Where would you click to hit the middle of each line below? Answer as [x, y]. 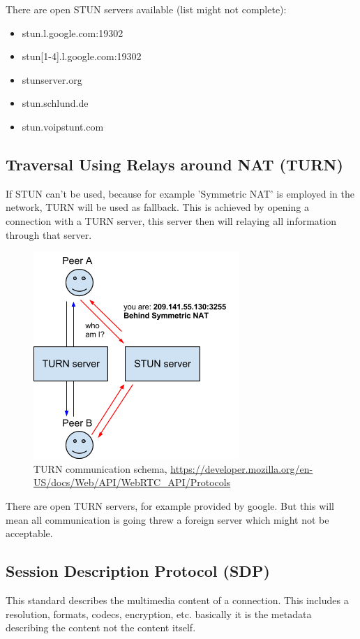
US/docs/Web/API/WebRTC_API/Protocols [132, 482]
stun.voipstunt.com [63, 126]
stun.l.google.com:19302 [73, 32]
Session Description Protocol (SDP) [138, 571]
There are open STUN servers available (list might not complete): [146, 9]
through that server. [49, 234]
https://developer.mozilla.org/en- [242, 468]
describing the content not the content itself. [101, 627]
